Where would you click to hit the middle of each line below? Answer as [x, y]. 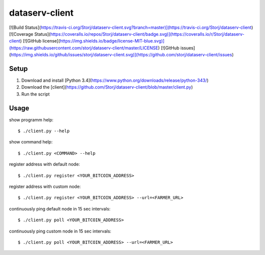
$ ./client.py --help [44, 131]
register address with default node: [45, 164]
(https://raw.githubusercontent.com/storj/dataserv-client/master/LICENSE [84, 48]
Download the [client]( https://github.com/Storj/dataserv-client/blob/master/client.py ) [107, 87]
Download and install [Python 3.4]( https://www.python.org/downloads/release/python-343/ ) [115, 80]
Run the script [36, 94]
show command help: [31, 142]
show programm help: [31, 119]
